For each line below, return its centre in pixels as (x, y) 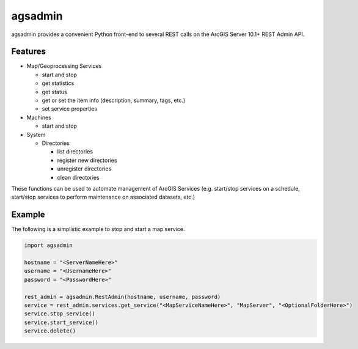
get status (54, 92)
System (36, 134)
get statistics (58, 83)
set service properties (70, 109)
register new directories (87, 160)
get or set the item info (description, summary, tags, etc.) (114, 100)
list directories (75, 152)
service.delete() (50, 331)
